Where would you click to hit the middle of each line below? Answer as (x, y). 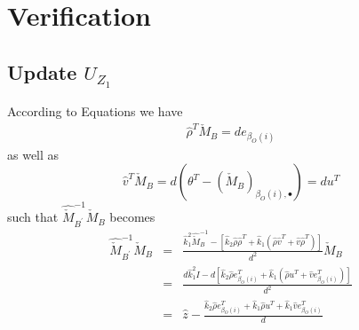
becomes (132, 217)
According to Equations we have (95, 110)
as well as (33, 154)
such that (33, 217)
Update (42, 71)
